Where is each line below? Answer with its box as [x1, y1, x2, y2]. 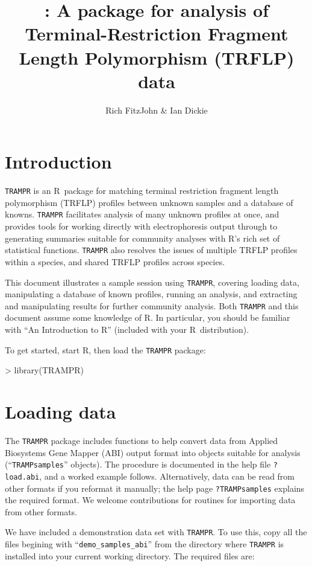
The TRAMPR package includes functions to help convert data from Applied [5, 434, 278, 447]
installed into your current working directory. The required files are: [5, 549, 255, 562]
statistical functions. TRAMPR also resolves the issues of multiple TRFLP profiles [5, 243, 298, 256]
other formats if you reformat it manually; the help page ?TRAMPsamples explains [5, 481, 305, 494]
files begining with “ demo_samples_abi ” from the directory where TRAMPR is [5, 538, 284, 550]
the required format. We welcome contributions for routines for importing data [5, 494, 296, 506]
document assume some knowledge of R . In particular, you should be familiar [5, 311, 290, 324]
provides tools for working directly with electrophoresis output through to [5, 220, 278, 233]
